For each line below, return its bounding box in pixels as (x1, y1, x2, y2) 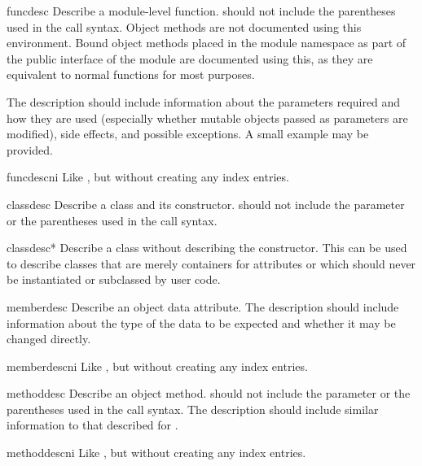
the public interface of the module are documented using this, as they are (7, 50, 373, 67)
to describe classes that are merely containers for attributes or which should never (7, 255, 416, 272)
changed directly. (7, 330, 91, 347)
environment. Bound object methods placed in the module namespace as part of (7, 34, 407, 51)
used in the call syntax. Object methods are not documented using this (7, 18, 362, 35)
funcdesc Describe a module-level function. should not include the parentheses (7, 2, 396, 19)
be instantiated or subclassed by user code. (7, 271, 221, 288)
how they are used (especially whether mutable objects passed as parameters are (7, 109, 408, 126)
